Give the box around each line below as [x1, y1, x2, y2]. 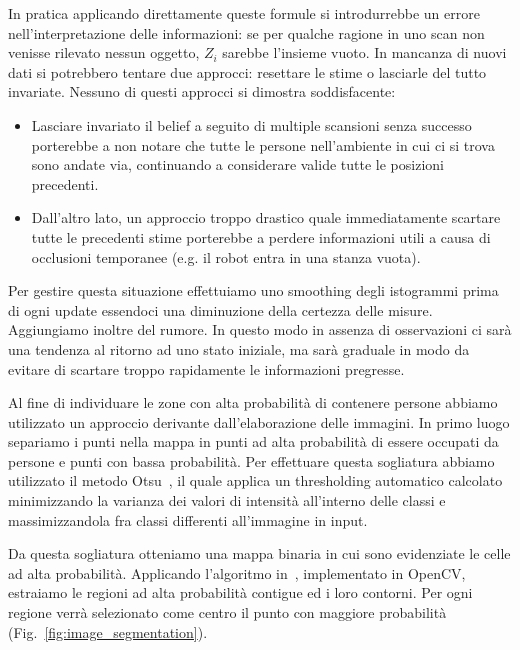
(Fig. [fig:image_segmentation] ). [8, 621, 208, 642]
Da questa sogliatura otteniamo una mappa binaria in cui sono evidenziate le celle [8, 543, 511, 564]
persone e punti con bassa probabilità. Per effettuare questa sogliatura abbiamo [8, 450, 495, 471]
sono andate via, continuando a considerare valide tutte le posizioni [31, 154, 444, 175]
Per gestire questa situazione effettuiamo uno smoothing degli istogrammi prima [8, 280, 499, 301]
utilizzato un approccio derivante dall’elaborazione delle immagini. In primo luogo [8, 411, 510, 432]
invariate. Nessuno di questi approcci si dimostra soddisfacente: [8, 81, 396, 102]
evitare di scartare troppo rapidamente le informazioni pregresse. [8, 358, 405, 379]
